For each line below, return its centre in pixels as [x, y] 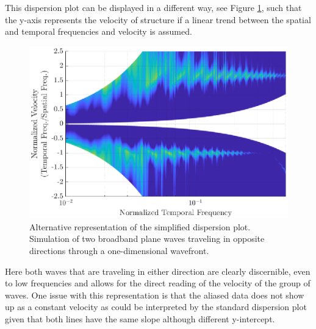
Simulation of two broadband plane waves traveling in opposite [147, 239]
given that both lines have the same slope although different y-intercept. [140, 318]
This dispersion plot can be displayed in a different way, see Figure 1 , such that [153, 7]
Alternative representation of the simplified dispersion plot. [140, 226]
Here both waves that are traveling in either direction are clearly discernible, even [158, 271]
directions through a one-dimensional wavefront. [119, 250]
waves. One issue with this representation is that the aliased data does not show [155, 295]
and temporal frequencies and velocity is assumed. [99, 31]
